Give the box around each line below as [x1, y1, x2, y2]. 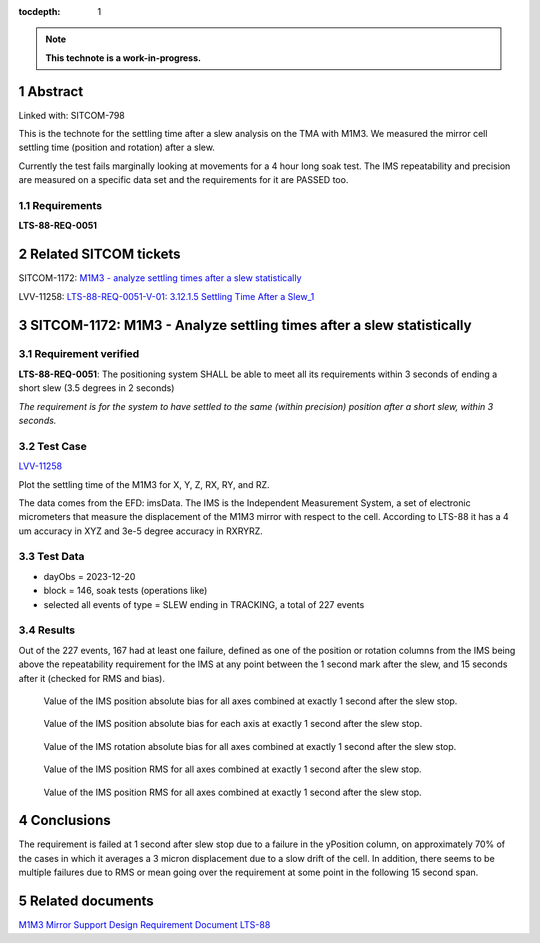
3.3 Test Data [18, 550, 85, 564]
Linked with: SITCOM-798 [18, 109, 125, 121]
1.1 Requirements [18, 199, 103, 213]
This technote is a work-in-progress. [45, 51, 202, 64]
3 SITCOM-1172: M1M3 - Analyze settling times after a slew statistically [18, 316, 472, 334]
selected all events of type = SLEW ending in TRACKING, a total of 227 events [43, 598, 365, 610]
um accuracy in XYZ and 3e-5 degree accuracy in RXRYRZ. [18, 525, 264, 537]
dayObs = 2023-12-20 [43, 570, 136, 582]
